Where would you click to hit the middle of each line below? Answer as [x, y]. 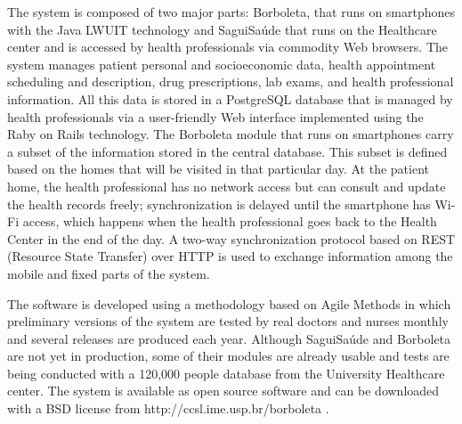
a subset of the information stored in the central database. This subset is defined [227, 151]
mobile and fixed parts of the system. [109, 273]
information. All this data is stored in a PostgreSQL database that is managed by [230, 98]
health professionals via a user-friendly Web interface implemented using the [215, 116]
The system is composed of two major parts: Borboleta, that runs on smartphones [231, 12]
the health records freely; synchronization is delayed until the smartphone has [219, 204]
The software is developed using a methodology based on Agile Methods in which [229, 303]
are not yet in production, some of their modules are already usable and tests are [228, 356]
